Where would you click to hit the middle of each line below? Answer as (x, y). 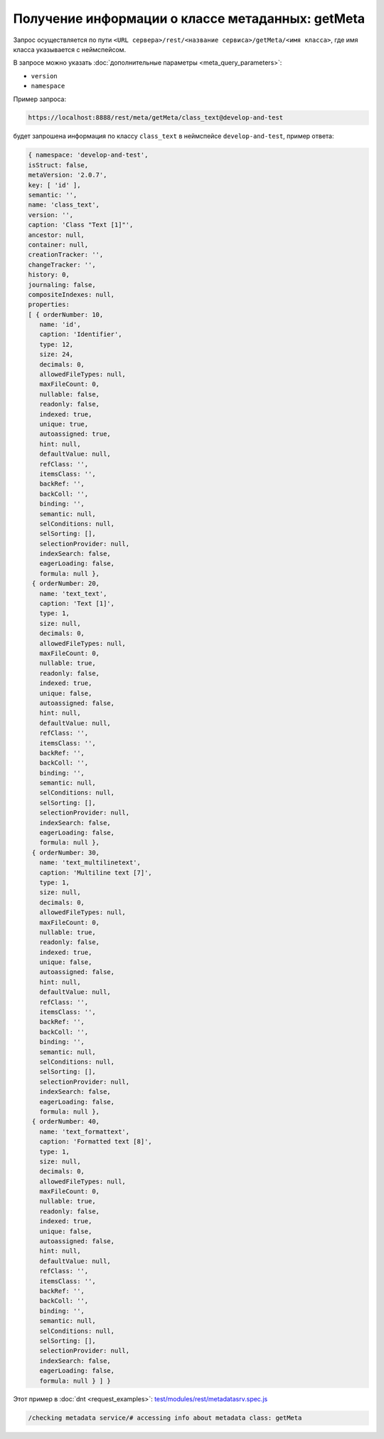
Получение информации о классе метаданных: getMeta (189, 19)
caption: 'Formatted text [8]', (96, 1142)
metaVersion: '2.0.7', (68, 175)
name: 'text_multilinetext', (90, 863)
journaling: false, (62, 284)
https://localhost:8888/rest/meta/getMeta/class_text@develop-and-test (156, 118)
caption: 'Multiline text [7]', (96, 873)
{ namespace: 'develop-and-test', (88, 155)
